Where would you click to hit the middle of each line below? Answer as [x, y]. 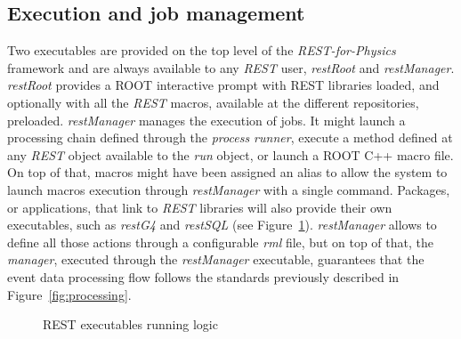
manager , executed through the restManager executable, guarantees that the [216, 259]
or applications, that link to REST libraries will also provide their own [200, 207]
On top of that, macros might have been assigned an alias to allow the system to [227, 172]
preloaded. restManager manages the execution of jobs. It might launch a [206, 120]
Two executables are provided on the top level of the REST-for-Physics [202, 50]
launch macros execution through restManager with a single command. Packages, [229, 189]
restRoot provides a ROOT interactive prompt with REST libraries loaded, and [223, 85]
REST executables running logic [130, 324]
